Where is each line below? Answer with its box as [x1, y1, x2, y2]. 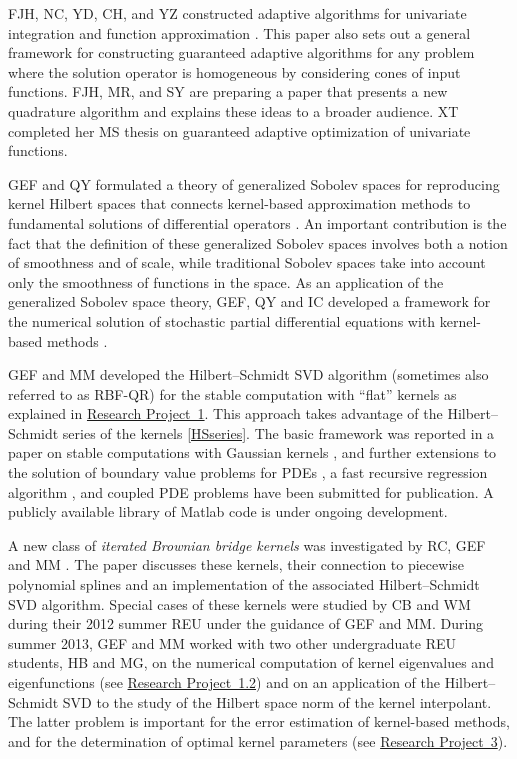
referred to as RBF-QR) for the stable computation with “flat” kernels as [8, 383, 457, 404]
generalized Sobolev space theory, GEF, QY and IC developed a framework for [8, 291, 491, 312]
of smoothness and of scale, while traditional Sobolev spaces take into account [8, 252, 486, 273]
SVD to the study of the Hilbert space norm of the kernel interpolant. [62, 691, 492, 712]
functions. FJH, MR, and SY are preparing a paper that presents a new [8, 81, 448, 102]
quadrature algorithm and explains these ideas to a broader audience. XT [8, 100, 459, 121]
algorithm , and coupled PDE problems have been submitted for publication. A [8, 481, 494, 502]
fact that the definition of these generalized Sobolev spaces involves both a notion [8, 232, 508, 253]
